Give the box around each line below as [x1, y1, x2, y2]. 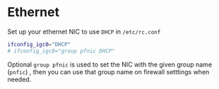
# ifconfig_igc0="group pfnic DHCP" [7, 47, 115, 55]
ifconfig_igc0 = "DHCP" [7, 41, 71, 48]
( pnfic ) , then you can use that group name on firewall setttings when [7, 67, 210, 76]
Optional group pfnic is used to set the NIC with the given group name [7, 60, 213, 69]
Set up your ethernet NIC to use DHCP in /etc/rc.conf [7, 27, 161, 36]
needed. [7, 75, 32, 83]
